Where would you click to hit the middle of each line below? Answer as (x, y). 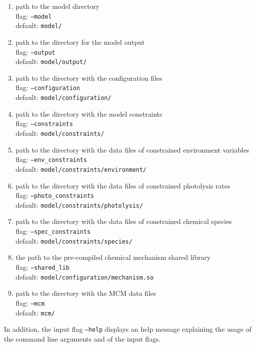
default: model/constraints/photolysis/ (79, 205)
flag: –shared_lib (42, 267)
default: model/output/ (51, 61)
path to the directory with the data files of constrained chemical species (124, 221)
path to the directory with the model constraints (89, 113)
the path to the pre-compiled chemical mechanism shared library (113, 257)
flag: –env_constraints (51, 159)
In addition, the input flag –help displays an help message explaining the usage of (128, 329)
